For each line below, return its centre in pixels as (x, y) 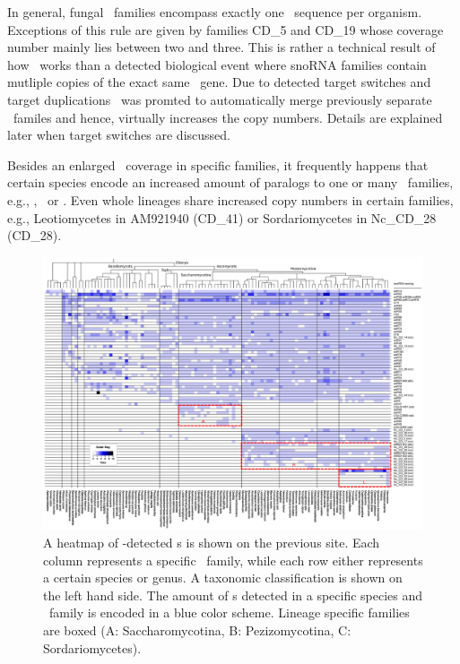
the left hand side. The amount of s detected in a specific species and (233, 595)
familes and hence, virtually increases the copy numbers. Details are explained (228, 117)
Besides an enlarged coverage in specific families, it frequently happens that (218, 164)
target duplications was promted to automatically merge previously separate (220, 99)
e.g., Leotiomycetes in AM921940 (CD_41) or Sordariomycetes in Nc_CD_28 (222, 217)
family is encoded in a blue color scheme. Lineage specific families (229, 612)
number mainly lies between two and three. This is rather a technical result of (221, 47)
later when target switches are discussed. (119, 135)
